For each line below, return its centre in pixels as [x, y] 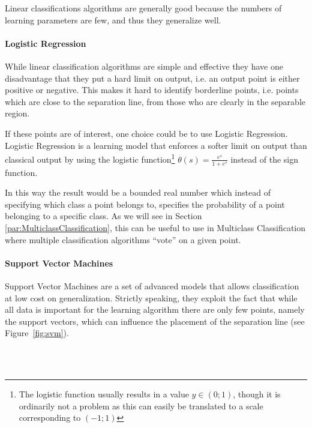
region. [17, 113]
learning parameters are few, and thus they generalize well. [113, 20]
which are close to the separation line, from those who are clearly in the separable [155, 101]
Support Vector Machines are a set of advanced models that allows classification [152, 285]
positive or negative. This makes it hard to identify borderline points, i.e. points [152, 90]
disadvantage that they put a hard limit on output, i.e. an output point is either [152, 78]
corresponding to [50, 417]
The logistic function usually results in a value [104, 394]
